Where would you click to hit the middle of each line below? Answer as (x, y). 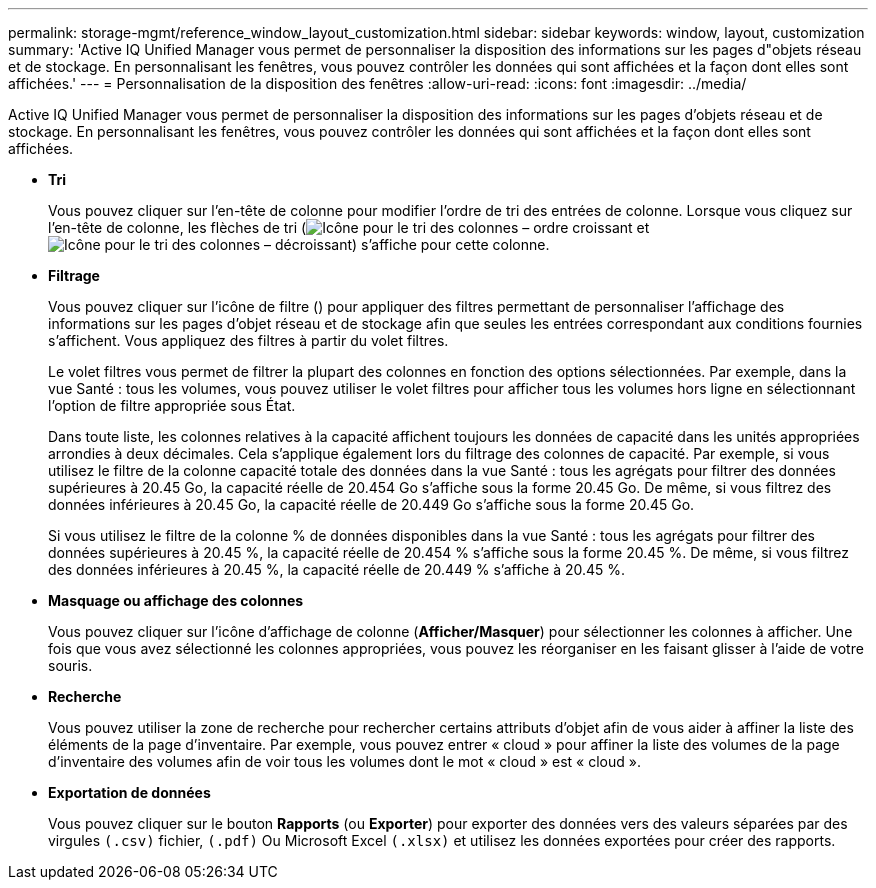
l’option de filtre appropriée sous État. (172, 405)
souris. (70, 665)
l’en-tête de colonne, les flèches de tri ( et (349, 227)
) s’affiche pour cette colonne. (451, 244)
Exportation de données (129, 792)
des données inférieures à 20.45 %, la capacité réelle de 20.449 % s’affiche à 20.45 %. (337, 569)
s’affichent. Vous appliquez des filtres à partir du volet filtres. (248, 340)
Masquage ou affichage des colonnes (176, 600)
